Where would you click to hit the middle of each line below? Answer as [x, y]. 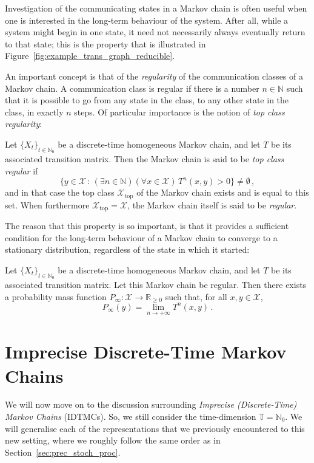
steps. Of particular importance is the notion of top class [179, 111]
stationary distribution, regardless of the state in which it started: [127, 249]
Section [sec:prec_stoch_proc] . [63, 452]
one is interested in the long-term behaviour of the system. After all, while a [147, 20]
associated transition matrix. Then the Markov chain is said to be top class [145, 159]
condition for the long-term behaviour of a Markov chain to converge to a [141, 237]
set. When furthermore [47, 204]
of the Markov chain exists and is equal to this [223, 192]
